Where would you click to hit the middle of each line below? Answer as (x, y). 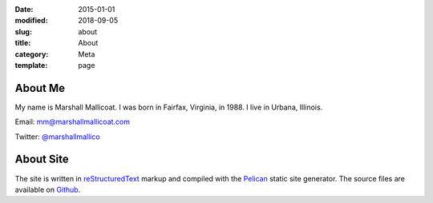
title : (23, 43)
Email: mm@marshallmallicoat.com (73, 122)
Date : (24, 9)
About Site (42, 159)
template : (31, 65)
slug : (23, 31)
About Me (40, 88)
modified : (31, 21)
